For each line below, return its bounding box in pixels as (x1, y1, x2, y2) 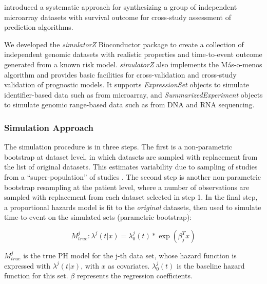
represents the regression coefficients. (77, 270, 193, 281)
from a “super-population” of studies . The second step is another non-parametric (4, 171, 261, 182)
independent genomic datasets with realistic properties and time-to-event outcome (4, 49, 262, 60)
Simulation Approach (4, 121, 94, 134)
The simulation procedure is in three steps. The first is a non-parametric (4, 141, 233, 152)
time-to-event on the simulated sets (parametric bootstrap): (4, 212, 192, 222)
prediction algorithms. (4, 22, 73, 32)
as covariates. (108, 260, 150, 271)
